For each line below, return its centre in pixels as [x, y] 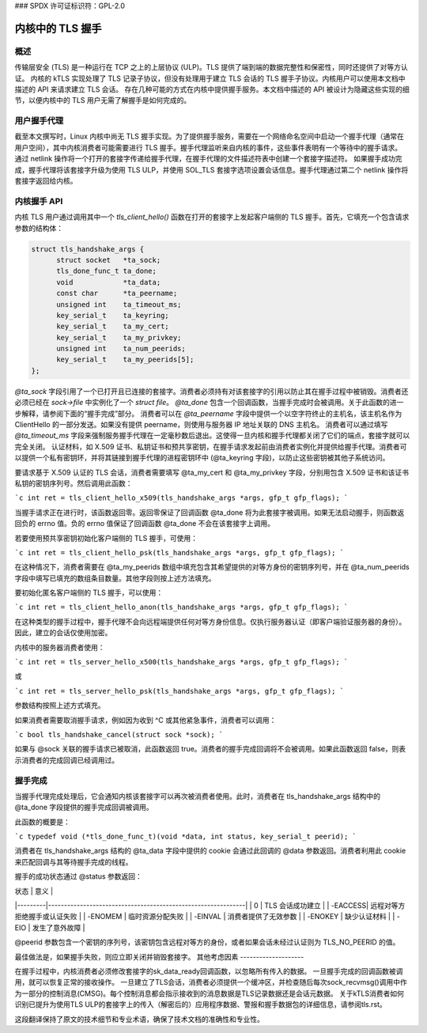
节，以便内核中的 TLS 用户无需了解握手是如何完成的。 [103, 100]
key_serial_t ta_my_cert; [113, 327]
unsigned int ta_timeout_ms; [119, 304]
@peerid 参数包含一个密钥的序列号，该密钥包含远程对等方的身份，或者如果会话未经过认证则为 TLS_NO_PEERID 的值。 [207, 942]
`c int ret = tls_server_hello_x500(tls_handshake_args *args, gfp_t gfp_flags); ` [181, 662]
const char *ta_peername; [117, 293]
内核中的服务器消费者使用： [60, 647]
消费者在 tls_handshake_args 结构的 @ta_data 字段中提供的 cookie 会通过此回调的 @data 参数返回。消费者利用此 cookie [210, 851]
